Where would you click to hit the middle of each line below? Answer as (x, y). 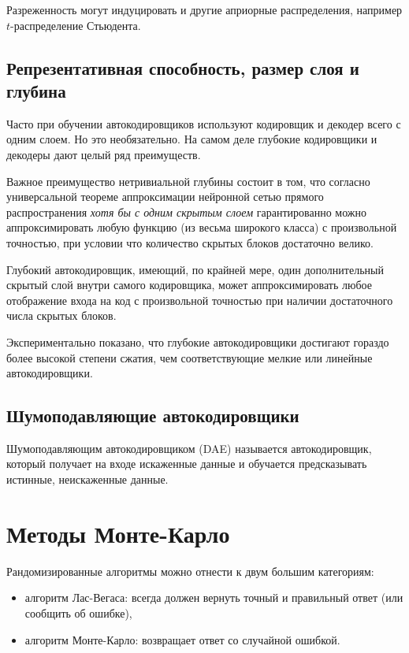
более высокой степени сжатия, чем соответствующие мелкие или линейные (190, 357)
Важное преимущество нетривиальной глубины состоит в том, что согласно (188, 181)
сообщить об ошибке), (78, 612)
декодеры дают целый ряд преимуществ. (104, 154)
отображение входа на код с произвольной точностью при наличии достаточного (200, 300)
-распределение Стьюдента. (76, 25)
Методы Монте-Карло (118, 533)
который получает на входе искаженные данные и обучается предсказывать (187, 464)
